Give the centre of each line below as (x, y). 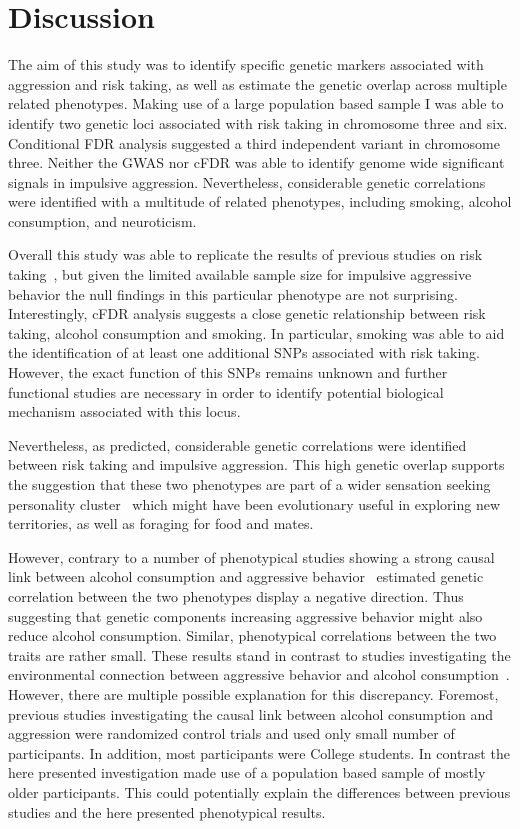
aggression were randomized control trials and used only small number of (231, 733)
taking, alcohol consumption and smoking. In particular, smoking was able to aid (256, 332)
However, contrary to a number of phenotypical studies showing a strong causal (251, 556)
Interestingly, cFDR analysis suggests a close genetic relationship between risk (247, 313)
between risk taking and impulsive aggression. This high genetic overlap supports (256, 464)
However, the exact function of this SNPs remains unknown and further (228, 372)
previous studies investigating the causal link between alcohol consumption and (251, 713)
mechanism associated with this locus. (124, 411)
